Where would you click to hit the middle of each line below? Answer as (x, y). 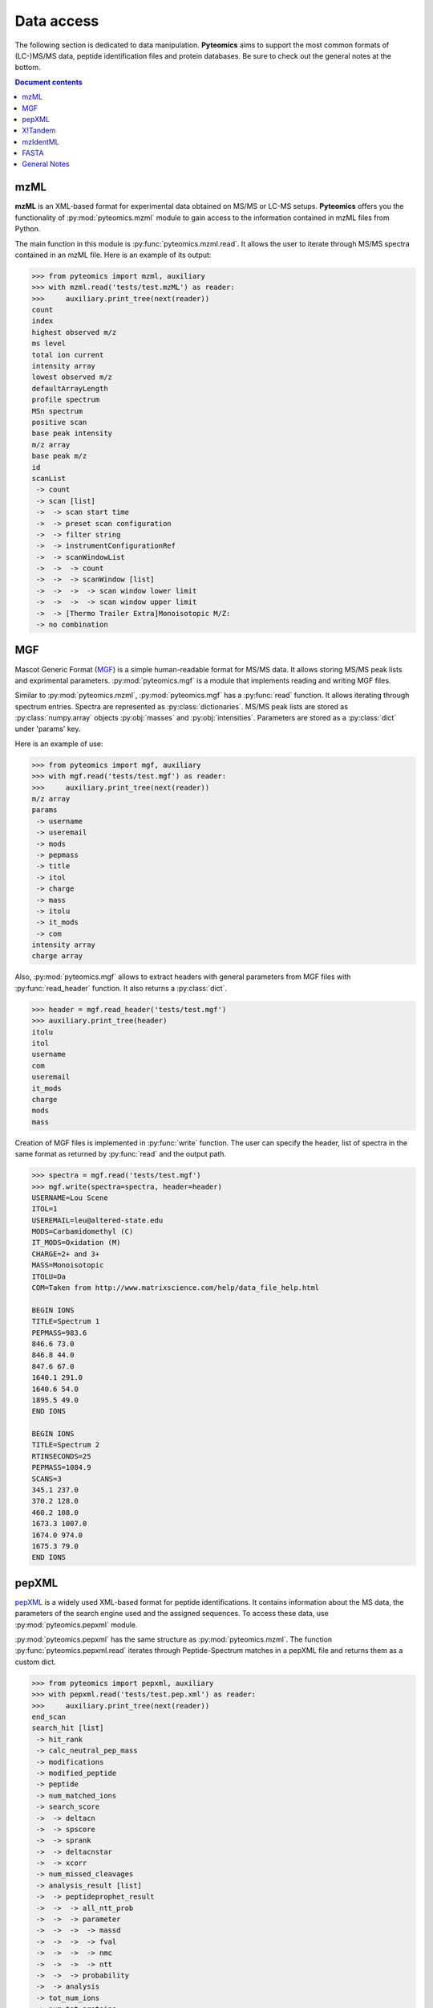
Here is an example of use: (59, 744)
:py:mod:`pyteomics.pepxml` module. (76, 1624)
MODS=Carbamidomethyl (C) (83, 1232)
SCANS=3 (47, 1479)
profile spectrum (66, 400)
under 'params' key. (48, 729)
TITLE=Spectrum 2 (66, 1445)
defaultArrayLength (70, 388)
